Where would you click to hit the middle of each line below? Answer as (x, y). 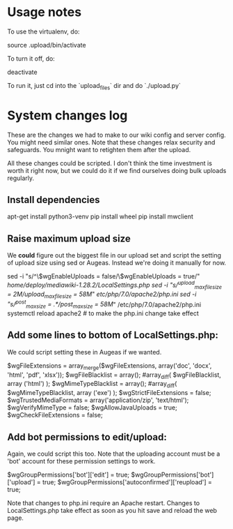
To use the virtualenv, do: (43, 31)
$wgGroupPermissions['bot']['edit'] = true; (69, 475)
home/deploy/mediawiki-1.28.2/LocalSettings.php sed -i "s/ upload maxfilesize (115, 285)
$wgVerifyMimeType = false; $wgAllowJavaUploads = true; (92, 408)
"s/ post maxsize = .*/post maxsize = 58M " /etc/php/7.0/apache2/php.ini (104, 304)
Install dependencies (54, 200)
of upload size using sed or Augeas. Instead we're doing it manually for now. (117, 263)
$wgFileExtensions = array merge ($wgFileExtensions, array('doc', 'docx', (110, 366)
